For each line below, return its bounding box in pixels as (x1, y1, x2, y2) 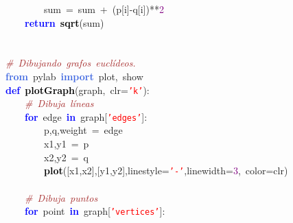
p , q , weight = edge (43, 123, 123, 137)
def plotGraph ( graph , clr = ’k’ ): (5, 82, 150, 97)
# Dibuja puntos (25, 190, 98, 204)
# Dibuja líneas (25, 96, 94, 110)
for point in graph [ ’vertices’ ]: (25, 204, 165, 218)
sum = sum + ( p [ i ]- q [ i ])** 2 (43, 2, 164, 16)
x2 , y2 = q (43, 150, 89, 164)
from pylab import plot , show (5, 69, 143, 83)
